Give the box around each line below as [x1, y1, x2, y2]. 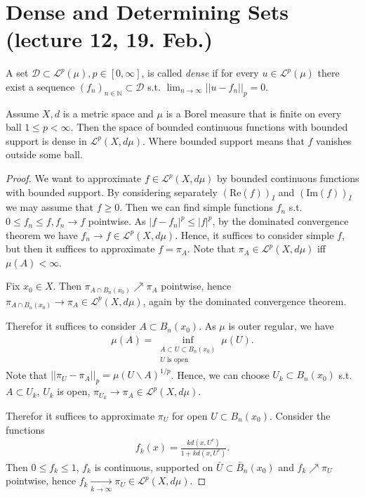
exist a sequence [6, 79, 75, 93]
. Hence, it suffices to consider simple [175, 227, 334, 242]
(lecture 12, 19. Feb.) [6, 25, 213, 53]
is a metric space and [62, 105, 154, 120]
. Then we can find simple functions [119, 200, 273, 214]
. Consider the [269, 408, 331, 422]
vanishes [316, 133, 352, 148]
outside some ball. [6, 147, 83, 162]
